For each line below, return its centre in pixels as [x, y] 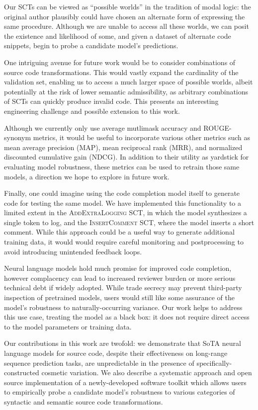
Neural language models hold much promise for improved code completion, [118, 268]
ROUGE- [217, 127]
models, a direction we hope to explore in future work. [87, 176]
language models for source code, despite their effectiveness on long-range [116, 353]
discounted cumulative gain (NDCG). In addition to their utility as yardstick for [127, 157]
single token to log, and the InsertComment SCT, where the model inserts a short [129, 222]
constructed [22, 372]
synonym [18, 137]
